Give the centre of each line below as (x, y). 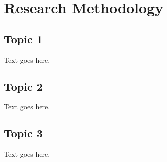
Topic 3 (23, 133)
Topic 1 (23, 39)
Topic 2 (23, 86)
